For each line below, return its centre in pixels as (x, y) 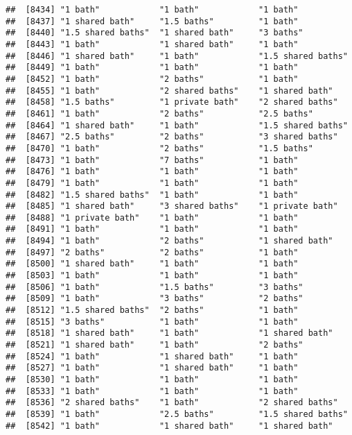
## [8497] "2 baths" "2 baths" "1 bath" (152, 252)
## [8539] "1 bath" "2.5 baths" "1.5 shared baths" (177, 414)
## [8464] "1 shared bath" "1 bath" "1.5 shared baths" (177, 125)
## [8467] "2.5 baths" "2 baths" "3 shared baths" (172, 137)
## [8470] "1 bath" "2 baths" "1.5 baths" (159, 148)
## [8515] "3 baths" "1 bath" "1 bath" (152, 322)
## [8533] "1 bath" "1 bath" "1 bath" (152, 391)
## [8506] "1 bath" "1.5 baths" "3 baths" (155, 287)
